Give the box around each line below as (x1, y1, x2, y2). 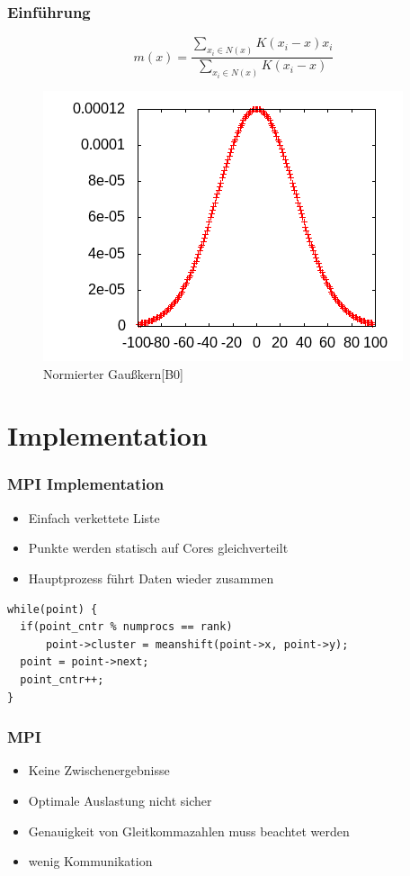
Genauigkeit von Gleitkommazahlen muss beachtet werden (28, 821, 350, 840)
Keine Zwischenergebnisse (28, 761, 170, 780)
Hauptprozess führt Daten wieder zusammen (28, 568, 274, 587)
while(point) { (7, 602, 98, 616)
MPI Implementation (7, 473, 165, 495)
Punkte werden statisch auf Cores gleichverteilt (28, 538, 289, 557)
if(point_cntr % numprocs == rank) (20, 620, 233, 634)
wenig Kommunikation (28, 852, 153, 871)
